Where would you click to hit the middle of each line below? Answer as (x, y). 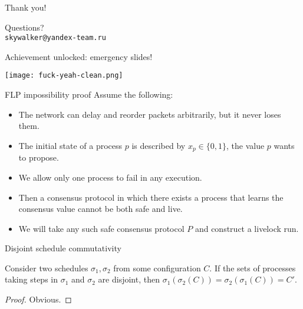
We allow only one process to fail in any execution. (110, 177)
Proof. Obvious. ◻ (38, 299)
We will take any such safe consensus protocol (101, 228)
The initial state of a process (70, 145)
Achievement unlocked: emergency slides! (79, 56)
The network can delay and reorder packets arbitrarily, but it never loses (150, 114)
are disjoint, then (129, 279)
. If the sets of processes (253, 268)
